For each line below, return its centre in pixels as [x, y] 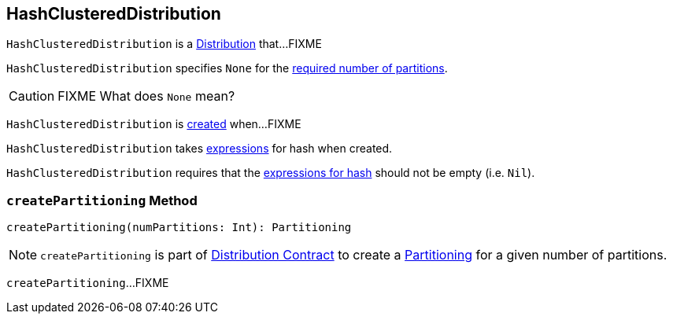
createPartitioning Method [102, 200]
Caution [32, 96]
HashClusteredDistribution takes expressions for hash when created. [200, 149]
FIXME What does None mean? [146, 96]
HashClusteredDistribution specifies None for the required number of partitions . [227, 68]
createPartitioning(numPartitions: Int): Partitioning [179, 228]
